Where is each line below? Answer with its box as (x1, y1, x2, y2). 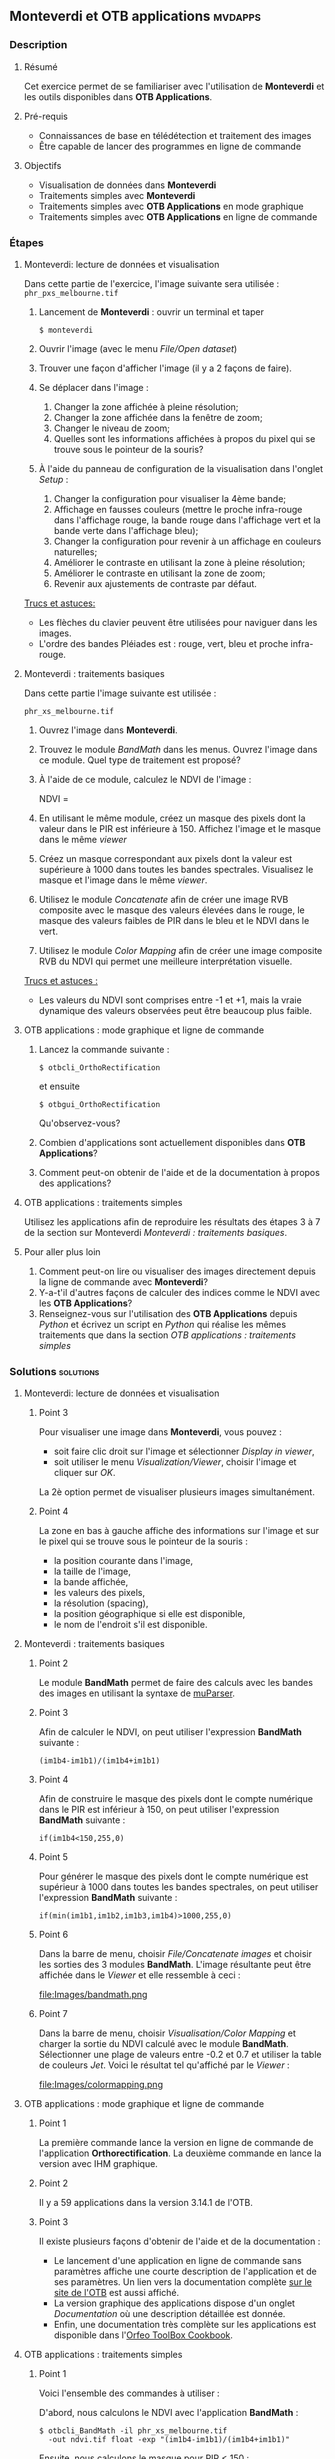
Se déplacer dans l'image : (38, 381, 149, 393)
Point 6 (38, 1929, 69, 1941)
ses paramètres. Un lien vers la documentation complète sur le (53, 2276, 312, 2288)
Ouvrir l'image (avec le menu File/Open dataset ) (38, 342, 238, 354)
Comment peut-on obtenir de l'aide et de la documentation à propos (38, 1166, 321, 1178)
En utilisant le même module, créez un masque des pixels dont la (38, 812, 306, 824)
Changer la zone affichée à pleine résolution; (53, 400, 239, 413)
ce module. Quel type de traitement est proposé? (38, 754, 241, 766)
